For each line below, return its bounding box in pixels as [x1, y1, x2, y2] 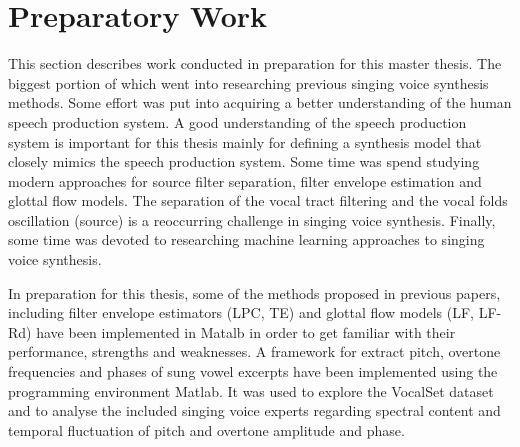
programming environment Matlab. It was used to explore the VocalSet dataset [8, 380, 494, 401]
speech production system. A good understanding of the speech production [8, 111, 467, 132]
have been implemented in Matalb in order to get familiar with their [36, 321, 456, 342]
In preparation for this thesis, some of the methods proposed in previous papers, [8, 282, 501, 303]
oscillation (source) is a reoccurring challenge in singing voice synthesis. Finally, [8, 209, 496, 230]
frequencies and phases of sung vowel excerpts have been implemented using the [8, 361, 498, 382]
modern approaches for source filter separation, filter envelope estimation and [8, 170, 482, 191]
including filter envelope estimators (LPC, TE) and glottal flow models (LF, [8, 302, 475, 323]
